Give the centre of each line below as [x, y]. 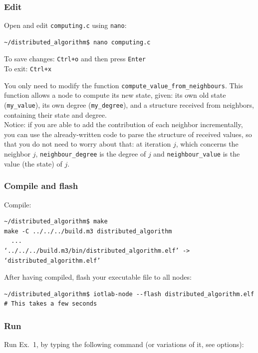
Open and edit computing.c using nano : [65, 25]
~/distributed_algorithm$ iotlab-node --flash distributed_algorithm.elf [129, 294]
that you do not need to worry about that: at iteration [88, 144]
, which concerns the [207, 144]
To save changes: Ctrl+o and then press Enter [75, 59]
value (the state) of [33, 163]
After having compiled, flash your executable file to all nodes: [98, 277]
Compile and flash [41, 186]
